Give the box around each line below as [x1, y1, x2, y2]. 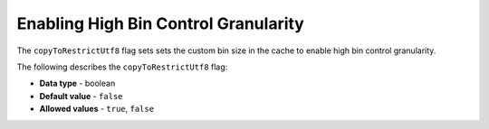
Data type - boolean [39, 78, 116, 89]
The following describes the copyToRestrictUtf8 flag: [16, 61, 228, 72]
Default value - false [39, 90, 123, 101]
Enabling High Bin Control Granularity [16, 14, 305, 33]
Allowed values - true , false [39, 104, 154, 115]
